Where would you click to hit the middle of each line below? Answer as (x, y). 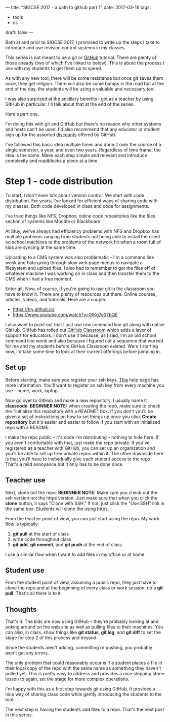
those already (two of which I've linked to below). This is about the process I (85, 63)
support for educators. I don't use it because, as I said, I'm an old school (81, 335)
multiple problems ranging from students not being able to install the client (83, 236)
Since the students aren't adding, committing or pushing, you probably (79, 648)
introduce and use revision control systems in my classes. (66, 48)
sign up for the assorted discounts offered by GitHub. (61, 135)
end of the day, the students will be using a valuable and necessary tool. (80, 89)
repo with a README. (27, 427)
